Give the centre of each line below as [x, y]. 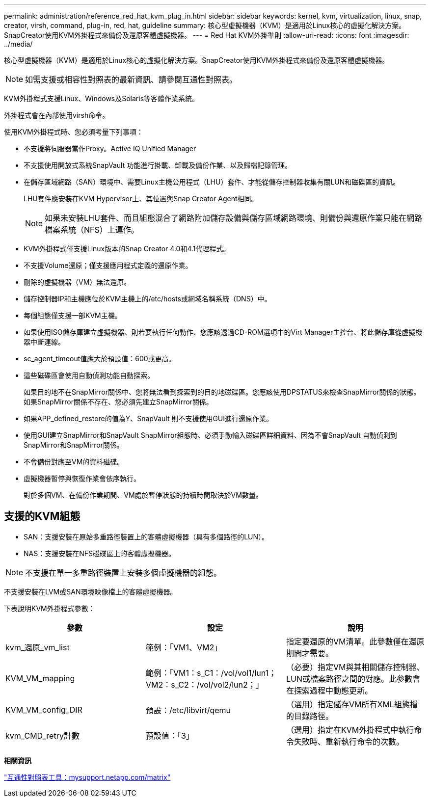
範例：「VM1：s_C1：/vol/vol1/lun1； [211, 673]
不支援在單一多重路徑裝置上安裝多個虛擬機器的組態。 [123, 573]
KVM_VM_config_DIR [44, 709]
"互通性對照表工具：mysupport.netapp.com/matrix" [87, 777]
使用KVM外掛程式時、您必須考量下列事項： [74, 132]
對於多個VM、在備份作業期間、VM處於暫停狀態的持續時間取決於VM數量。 [143, 495]
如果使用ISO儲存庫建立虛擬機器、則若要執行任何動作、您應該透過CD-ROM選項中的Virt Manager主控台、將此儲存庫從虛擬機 [223, 332]
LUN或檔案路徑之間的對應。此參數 [349, 679]
